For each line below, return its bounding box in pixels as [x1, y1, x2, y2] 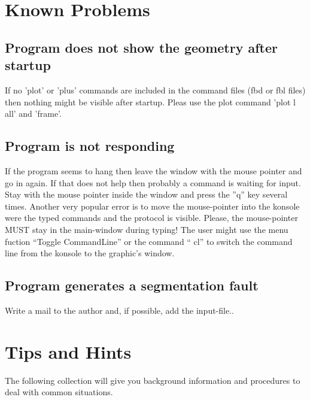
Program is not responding [5, 137, 175, 155]
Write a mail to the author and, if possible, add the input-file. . [5, 304, 234, 316]
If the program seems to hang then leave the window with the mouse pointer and [5, 164, 302, 177]
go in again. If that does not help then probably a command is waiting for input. [5, 176, 301, 189]
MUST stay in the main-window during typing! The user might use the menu [5, 223, 288, 235]
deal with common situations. [5, 386, 113, 398]
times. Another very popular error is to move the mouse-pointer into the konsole [5, 199, 300, 212]
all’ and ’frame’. [5, 107, 62, 120]
